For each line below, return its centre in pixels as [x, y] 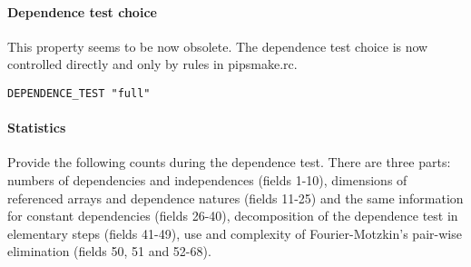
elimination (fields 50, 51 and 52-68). [109, 251]
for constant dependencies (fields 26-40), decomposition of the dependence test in [233, 216]
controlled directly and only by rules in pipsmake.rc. [152, 64]
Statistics [37, 128]
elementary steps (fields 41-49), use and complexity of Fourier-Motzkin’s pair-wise [235, 233]
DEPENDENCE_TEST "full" [79, 93]
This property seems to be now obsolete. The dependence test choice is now [218, 46]
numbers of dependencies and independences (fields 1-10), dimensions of [207, 180]
